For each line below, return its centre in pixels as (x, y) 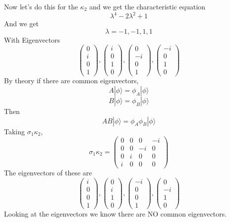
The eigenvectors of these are (48, 173)
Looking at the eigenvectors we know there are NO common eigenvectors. (115, 214)
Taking (15, 131)
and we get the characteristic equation (147, 6)
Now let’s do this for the (41, 6)
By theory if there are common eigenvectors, (71, 81)
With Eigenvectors (32, 39)
